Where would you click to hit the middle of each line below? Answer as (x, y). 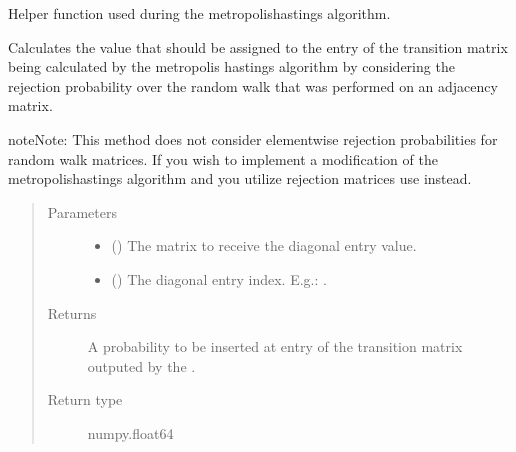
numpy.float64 (130, 432)
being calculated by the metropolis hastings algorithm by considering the (231, 66)
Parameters (82, 211)
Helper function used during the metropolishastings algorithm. (199, 13)
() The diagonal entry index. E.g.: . (219, 278)
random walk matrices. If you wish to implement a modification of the (223, 158)
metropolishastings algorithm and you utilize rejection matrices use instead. (240, 178)
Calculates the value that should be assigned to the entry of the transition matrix (258, 46)
